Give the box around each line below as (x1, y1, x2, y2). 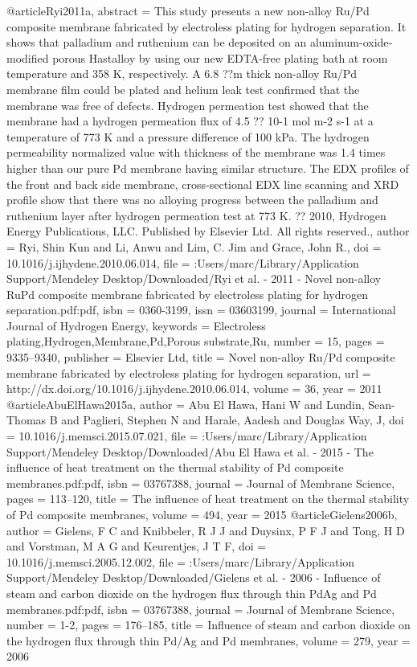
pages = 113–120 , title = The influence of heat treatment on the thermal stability (6, 490, 410, 507)
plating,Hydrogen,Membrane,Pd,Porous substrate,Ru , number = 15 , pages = (6, 333, 385, 350)
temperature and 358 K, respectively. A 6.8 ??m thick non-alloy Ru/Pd (6, 65, 358, 82)
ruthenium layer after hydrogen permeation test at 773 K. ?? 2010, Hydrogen (6, 207, 386, 223)
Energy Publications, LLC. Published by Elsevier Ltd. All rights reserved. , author (6, 223, 410, 239)
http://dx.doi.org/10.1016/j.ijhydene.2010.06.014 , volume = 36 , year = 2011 (6, 380, 382, 397)
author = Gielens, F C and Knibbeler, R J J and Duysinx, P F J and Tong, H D (6, 522, 405, 538)
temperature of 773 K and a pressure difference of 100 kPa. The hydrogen (6, 128, 370, 145)
